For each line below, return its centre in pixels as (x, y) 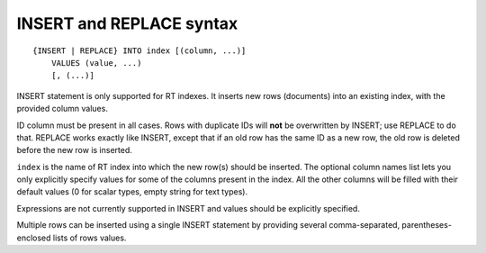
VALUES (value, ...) (96, 63)
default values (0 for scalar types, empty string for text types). (132, 192)
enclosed (34, 238)
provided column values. (62, 109)
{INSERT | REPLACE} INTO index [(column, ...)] (139, 50)
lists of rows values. (90, 238)
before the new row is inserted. (74, 150)
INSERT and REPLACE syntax (127, 23)
